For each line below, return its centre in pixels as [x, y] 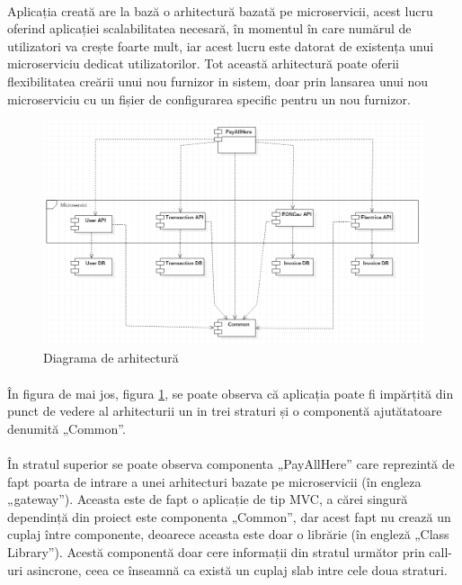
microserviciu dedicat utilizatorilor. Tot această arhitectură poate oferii [204, 63]
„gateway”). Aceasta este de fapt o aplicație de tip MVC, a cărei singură [208, 499]
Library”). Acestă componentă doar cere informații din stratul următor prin [216, 552]
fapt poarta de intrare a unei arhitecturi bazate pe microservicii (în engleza [214, 481]
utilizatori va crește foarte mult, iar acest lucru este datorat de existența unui [221, 45]
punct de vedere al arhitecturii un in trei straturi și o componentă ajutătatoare [225, 411]
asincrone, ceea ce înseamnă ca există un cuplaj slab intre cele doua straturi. [237, 569]
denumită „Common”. [67, 428]
